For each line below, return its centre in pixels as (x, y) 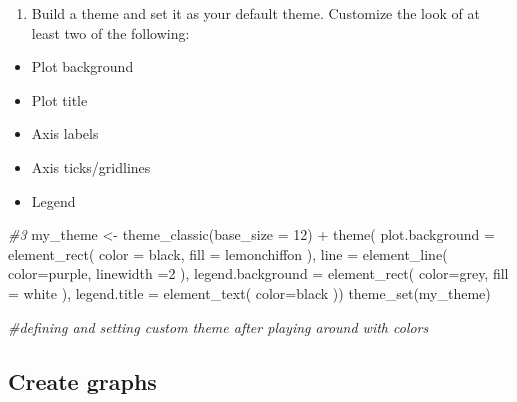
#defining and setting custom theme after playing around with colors (218, 326)
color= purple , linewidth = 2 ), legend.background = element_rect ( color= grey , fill (258, 273)
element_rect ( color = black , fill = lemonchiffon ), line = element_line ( (228, 253)
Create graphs (82, 380)
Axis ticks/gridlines (91, 166)
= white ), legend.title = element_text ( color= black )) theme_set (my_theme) (249, 292)
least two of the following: (110, 32)
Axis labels (65, 133)
